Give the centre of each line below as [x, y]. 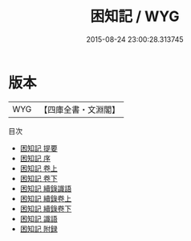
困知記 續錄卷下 [46, 208]
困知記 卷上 [39, 168]
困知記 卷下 [39, 178]
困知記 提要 [39, 148]
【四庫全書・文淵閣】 [80, 110]
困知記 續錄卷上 [46, 198]
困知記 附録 [39, 229]
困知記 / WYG [135, 17]
